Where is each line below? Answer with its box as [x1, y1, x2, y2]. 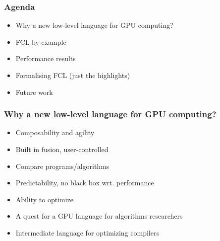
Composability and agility [15, 127, 95, 138]
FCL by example [15, 36, 66, 47]
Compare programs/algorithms [15, 161, 110, 171]
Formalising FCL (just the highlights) [15, 70, 130, 80]
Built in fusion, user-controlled [15, 144, 109, 154]
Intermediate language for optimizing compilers [15, 227, 159, 238]
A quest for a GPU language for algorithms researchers [15, 211, 183, 221]
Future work [15, 86, 53, 97]
